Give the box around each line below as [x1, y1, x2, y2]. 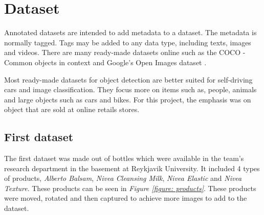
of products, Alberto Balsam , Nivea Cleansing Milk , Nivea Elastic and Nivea [4, 173, 242, 183]
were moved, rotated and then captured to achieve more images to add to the [4, 193, 247, 203]
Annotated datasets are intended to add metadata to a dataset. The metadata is [4, 27, 257, 38]
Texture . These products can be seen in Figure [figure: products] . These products [4, 182, 256, 193]
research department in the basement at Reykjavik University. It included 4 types [4, 163, 260, 173]
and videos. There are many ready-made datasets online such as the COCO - [4, 47, 246, 58]
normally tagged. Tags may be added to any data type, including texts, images [4, 37, 251, 47]
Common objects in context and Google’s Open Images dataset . [4, 57, 207, 67]
